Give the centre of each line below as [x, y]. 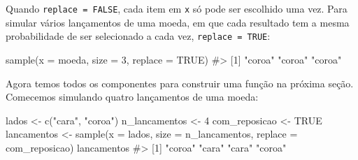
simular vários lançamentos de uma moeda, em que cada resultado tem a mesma [178, 22]
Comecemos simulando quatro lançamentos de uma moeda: [132, 97]
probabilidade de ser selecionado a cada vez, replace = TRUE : [138, 36]
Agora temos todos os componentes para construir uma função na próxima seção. [180, 83]
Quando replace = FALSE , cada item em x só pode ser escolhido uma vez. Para [177, 8]
